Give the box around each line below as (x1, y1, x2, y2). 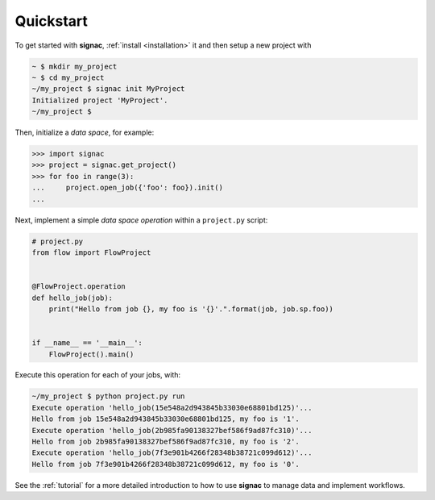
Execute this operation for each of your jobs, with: (14, 370, 181, 380)
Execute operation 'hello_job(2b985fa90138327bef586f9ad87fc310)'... (31, 426, 313, 435)
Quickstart (14, 12, 89, 30)
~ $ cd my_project (31, 73, 105, 82)
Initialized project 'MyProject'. (31, 95, 168, 105)
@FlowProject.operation (31, 282, 126, 291)
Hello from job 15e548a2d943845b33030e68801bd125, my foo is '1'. (31, 415, 300, 423)
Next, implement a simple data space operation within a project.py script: (14, 215, 268, 225)
